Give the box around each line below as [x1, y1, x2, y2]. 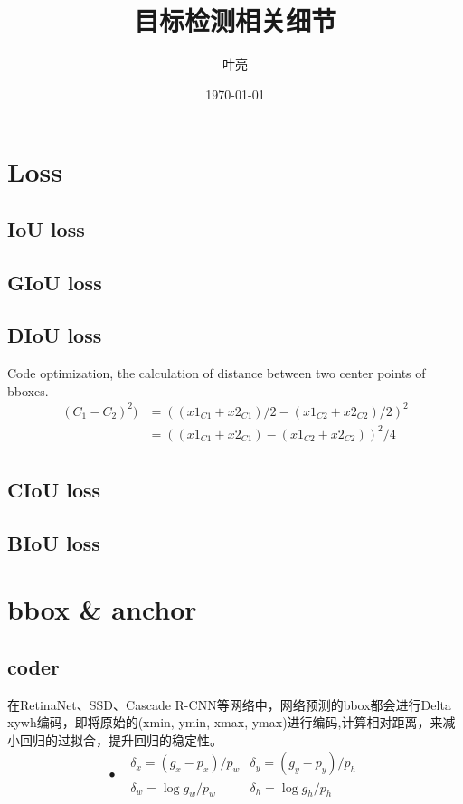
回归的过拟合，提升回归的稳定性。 [19, 730, 222, 749]
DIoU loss [7, 321, 102, 349]
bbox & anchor [7, 591, 197, 628]
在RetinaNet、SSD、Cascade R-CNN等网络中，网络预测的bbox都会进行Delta [7, 695, 451, 714]
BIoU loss [7, 528, 100, 556]
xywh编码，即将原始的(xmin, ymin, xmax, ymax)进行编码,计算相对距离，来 [7, 713, 443, 732]
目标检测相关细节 [133, 2, 336, 39]
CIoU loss [7, 475, 101, 503]
